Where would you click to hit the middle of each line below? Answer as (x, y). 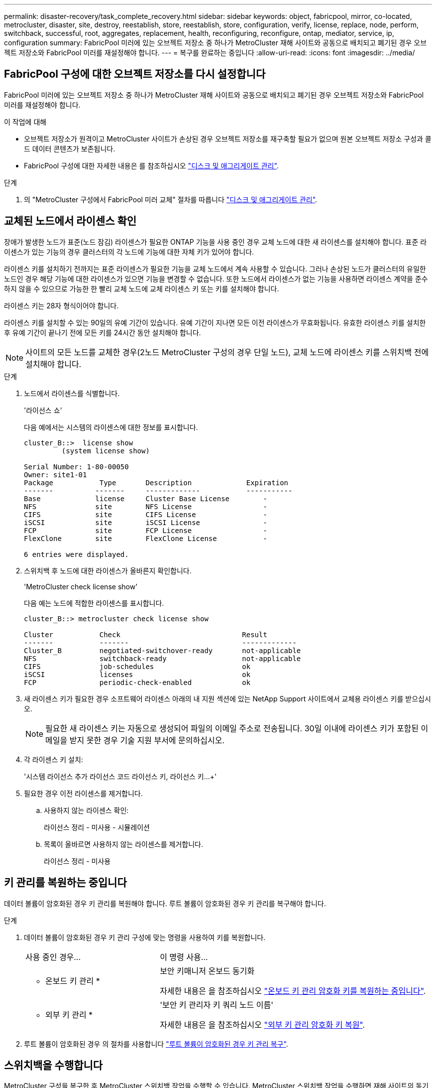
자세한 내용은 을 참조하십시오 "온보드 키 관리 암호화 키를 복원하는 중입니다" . (293, 991)
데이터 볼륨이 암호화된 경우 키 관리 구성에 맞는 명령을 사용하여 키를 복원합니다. (145, 937)
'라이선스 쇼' (43, 410)
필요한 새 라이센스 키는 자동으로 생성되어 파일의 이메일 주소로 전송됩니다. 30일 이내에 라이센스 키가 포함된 (232, 728)
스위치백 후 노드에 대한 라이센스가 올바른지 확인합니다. (108, 570)
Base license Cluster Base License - (146, 498)
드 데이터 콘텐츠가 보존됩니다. (70, 148)
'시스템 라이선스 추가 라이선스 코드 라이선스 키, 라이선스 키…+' (120, 776)
